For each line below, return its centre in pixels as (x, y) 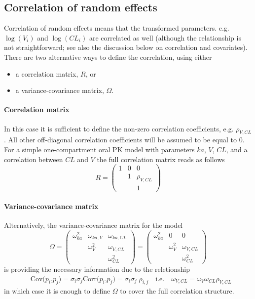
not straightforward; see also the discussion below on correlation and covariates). (126, 47)
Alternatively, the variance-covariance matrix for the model (93, 225)
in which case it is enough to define (57, 291)
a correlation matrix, (47, 73)
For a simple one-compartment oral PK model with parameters (99, 149)
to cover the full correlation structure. (177, 291)
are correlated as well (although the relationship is (165, 37)
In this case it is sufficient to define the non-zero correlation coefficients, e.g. (119, 128)
